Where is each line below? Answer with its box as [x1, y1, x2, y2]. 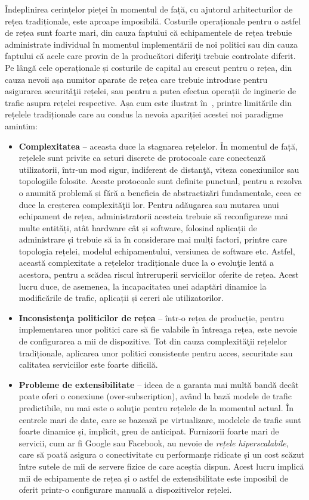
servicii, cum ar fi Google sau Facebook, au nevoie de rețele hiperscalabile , [18, 436, 289, 449]
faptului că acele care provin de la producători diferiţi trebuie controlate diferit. [5, 49, 296, 62]
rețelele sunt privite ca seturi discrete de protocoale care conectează [18, 151, 266, 164]
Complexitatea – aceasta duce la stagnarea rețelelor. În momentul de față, [18, 139, 298, 152]
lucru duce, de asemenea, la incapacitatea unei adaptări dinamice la [18, 279, 267, 292]
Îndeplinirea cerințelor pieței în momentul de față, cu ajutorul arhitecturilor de [5, 3, 293, 15]
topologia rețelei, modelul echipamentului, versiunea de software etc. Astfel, [18, 244, 295, 257]
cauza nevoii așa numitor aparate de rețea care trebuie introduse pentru [5, 73, 268, 85]
